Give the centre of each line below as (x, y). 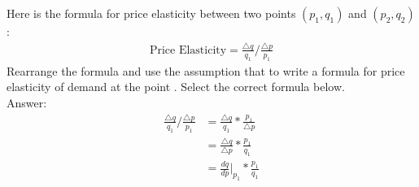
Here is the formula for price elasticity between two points (151, 13)
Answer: (27, 102)
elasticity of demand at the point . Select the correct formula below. (176, 87)
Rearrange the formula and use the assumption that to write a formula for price (206, 70)
